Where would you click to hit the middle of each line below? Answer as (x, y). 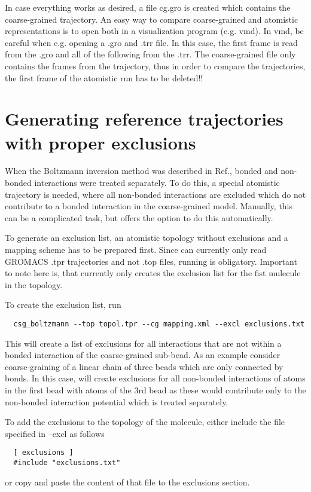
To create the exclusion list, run (63, 305)
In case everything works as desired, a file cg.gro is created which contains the (148, 7)
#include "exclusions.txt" (67, 463)
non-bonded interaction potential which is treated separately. (117, 401)
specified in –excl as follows (55, 433)
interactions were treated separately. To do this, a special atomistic (157, 183)
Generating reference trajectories (144, 119)
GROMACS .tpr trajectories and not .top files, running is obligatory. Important (151, 261)
